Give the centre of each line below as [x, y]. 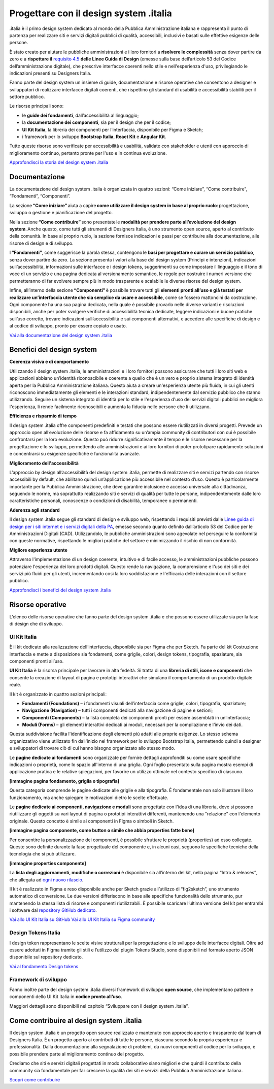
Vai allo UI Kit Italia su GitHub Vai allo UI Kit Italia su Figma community [82, 919]
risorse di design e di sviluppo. [41, 243]
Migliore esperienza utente [39, 550]
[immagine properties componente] [48, 863]
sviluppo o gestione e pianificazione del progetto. [61, 213]
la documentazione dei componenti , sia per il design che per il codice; [96, 122]
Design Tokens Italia [35, 933]
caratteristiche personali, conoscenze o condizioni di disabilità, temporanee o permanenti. [104, 501]
